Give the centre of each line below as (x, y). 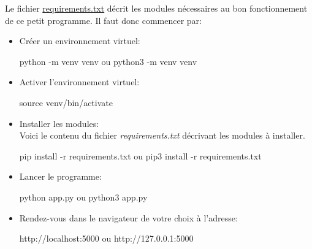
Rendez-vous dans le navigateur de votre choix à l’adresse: (128, 217)
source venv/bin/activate (66, 102)
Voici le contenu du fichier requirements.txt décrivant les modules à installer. (162, 135)
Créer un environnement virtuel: (80, 41)
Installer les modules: (59, 123)
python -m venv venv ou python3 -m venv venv (108, 61)
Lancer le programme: (60, 176)
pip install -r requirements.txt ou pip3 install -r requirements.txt (140, 155)
